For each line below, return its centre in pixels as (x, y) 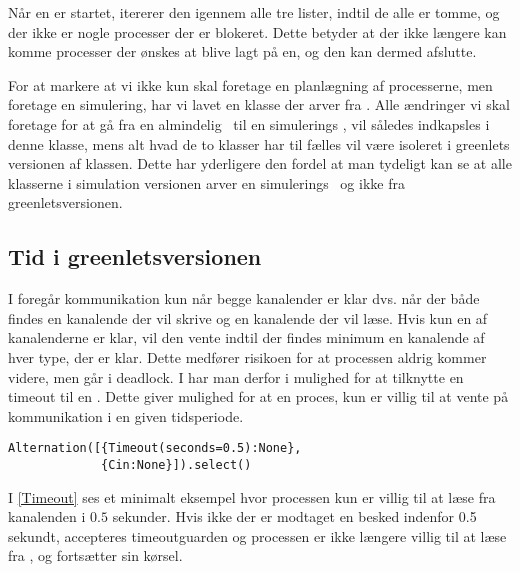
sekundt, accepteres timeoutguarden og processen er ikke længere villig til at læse (257, 535)
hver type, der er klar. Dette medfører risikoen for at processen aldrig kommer (247, 356)
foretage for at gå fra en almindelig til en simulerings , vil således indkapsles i (249, 123)
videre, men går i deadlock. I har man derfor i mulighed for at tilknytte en (236, 376)
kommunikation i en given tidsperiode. (126, 415)
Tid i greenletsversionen (135, 256)
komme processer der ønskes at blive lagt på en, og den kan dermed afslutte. (242, 51)
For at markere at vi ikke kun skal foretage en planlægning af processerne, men (250, 84)
